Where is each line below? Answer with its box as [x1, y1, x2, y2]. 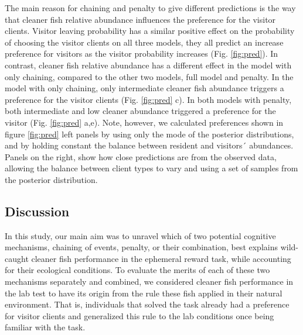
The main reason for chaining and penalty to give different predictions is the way [5, 2, 296, 13]
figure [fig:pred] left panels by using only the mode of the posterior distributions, [5, 127, 294, 140]
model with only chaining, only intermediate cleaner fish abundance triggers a [5, 82, 284, 94]
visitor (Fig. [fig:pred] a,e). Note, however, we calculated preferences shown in [5, 116, 284, 128]
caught [5, 252, 29, 264]
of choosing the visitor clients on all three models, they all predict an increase [5, 36, 284, 48]
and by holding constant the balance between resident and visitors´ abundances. [5, 139, 294, 151]
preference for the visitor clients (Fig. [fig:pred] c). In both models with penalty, [5, 93, 292, 105]
